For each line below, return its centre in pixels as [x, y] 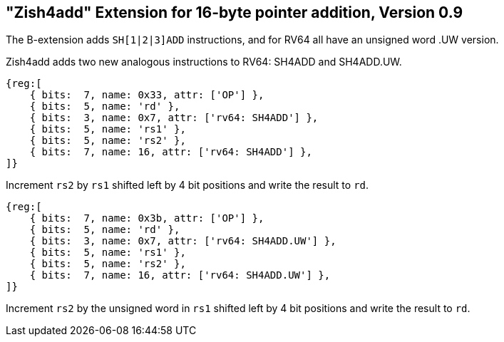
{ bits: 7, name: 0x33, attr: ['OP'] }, [147, 95]
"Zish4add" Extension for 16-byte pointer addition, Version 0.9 [235, 12]
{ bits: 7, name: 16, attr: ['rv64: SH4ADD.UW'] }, [180, 275]
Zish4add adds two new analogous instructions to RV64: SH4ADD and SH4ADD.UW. [204, 62]
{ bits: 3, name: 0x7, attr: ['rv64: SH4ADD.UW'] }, [183, 241]
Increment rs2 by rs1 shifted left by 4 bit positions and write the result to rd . [187, 185]
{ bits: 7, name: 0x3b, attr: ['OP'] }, [147, 218]
